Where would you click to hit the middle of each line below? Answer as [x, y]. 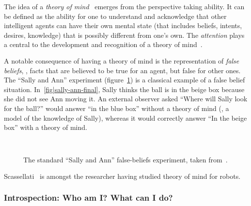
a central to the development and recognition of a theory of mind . [103, 44]
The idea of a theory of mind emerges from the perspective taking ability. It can [124, 6]
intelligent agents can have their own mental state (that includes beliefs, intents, [123, 25]
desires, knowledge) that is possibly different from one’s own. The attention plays [124, 35]
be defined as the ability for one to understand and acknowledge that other [115, 16]
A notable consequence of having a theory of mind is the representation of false [122, 60]
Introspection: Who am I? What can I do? [88, 198]
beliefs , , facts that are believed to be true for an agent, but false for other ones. [122, 70]
